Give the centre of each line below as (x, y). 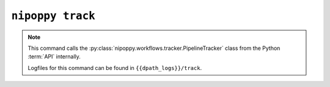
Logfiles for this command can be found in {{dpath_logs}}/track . (115, 68)
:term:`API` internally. (54, 57)
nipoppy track (53, 16)
